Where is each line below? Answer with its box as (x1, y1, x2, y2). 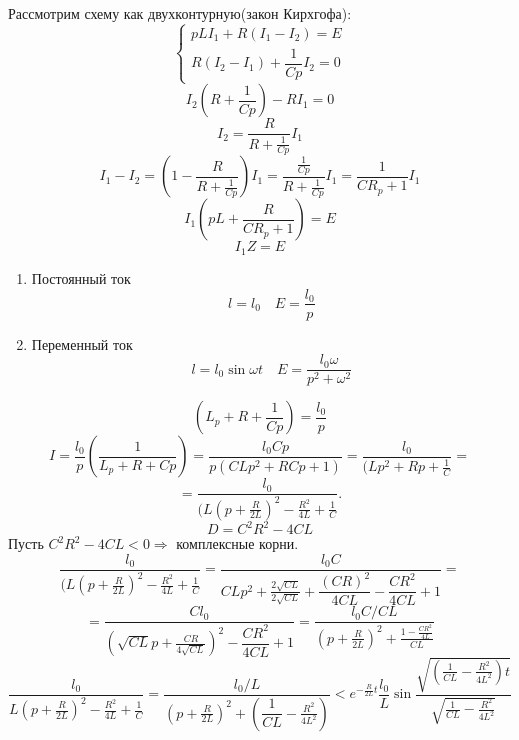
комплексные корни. (176, 533, 299, 554)
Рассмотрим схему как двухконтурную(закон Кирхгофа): (8, 3, 352, 23)
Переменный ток (31, 333, 133, 354)
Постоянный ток (31, 267, 131, 288)
